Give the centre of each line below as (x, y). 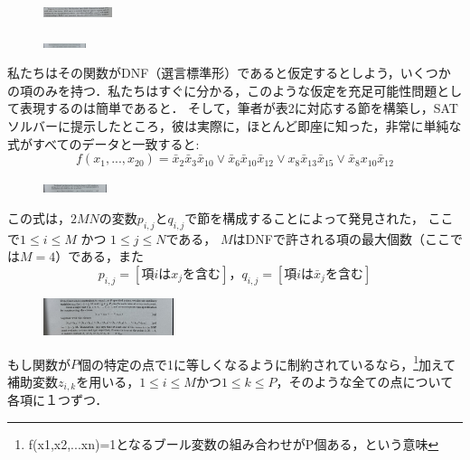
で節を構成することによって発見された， (304, 217)
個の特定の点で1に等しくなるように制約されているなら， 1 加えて (268, 362)
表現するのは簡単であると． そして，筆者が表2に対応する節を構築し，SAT (239, 108)
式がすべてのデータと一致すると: (103, 143)
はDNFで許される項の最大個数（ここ (341, 238)
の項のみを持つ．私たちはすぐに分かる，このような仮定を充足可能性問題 (222, 90)
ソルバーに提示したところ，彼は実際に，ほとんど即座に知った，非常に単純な (235, 125)
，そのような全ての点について (365, 382)
